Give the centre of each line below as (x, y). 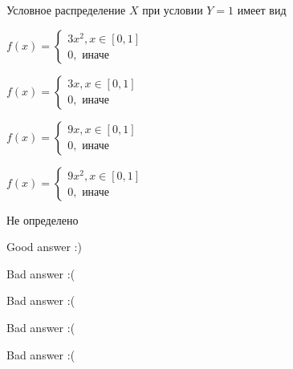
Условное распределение (66, 10)
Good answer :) (44, 247)
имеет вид (262, 10)
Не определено (43, 219)
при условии (173, 10)
